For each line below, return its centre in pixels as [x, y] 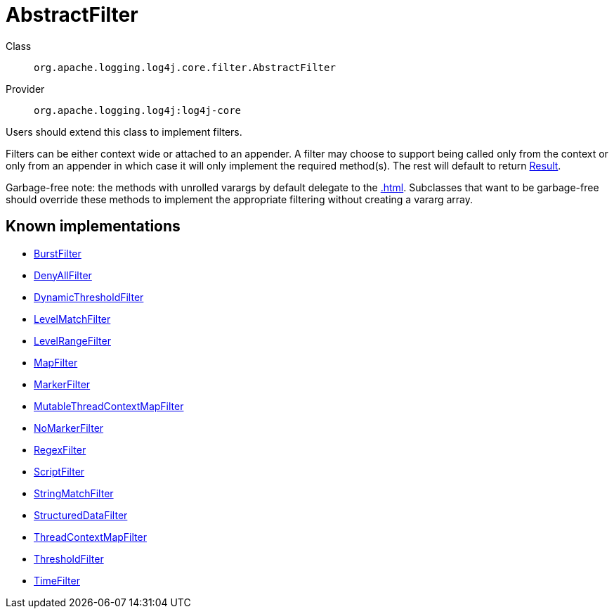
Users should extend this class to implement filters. [124, 132]
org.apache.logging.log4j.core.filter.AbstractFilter [185, 67]
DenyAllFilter [63, 275]
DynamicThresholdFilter [89, 297]
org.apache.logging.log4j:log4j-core [138, 110]
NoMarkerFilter [69, 428]
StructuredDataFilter [81, 515]
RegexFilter [60, 449]
